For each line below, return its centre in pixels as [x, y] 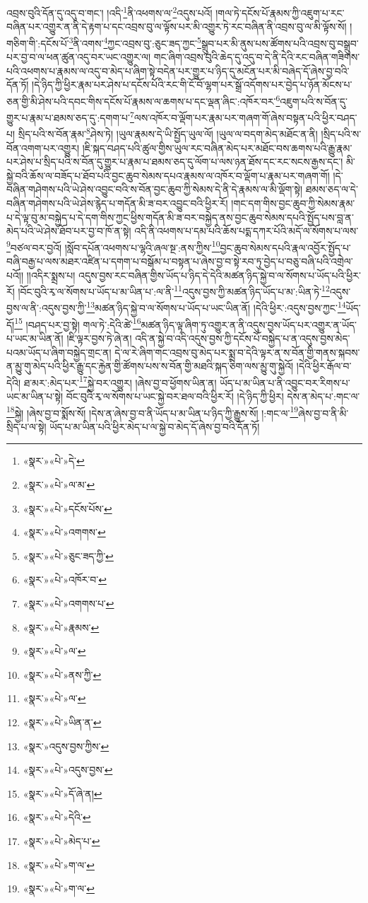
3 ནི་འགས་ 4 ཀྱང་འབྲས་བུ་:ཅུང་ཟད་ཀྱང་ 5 [135, 42]
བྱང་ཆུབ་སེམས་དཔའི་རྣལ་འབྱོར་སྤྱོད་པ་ [285, 247]
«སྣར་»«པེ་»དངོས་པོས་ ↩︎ [67, 508]
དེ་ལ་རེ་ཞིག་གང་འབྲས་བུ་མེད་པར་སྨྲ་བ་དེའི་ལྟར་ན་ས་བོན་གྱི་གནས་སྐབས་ [237, 352]
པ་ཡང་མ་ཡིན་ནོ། [35, 338]
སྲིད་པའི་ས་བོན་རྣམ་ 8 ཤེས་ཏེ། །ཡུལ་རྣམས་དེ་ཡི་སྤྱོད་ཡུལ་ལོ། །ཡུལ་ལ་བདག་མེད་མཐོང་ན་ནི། [168, 133]
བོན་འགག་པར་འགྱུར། [43, 147]
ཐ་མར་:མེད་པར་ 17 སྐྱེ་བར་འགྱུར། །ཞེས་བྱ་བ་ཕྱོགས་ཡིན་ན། [120, 381]
